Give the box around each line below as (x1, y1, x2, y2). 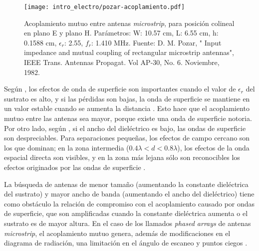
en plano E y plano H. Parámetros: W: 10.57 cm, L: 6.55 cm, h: (24, 27, 219, 38)
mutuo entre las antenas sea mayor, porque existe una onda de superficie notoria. (4, 113, 252, 123)
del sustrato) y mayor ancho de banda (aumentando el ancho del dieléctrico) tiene (4, 188, 255, 199)
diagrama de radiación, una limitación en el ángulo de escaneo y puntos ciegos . (4, 237, 248, 248)
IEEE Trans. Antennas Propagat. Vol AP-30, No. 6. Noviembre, (24, 57, 220, 67)
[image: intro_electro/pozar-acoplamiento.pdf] (24, 3, 185, 10)
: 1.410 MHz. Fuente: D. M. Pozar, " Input (91, 37, 222, 47)
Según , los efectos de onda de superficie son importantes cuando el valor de (4, 83, 236, 94)
